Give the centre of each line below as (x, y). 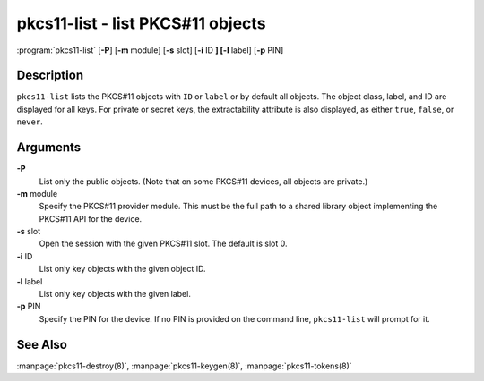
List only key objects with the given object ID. (122, 269)
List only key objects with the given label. (115, 294)
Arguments (49, 148)
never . (30, 122)
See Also (42, 344)
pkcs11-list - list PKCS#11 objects (141, 23)
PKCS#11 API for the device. (91, 218)
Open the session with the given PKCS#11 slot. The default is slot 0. (163, 244)
